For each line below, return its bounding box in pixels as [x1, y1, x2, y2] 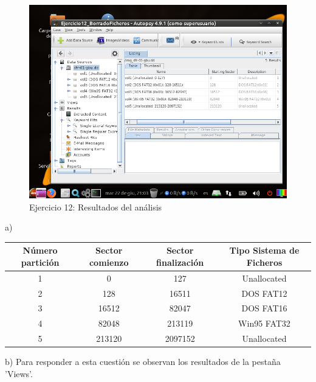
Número [22, 244, 58, 257]
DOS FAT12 [241, 286, 287, 299]
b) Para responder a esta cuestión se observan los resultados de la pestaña [5, 355, 281, 368]
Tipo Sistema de [229, 244, 300, 257]
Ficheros [246, 255, 283, 268]
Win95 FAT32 [238, 317, 290, 330]
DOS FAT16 [241, 302, 287, 314]
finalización [156, 255, 204, 268]
